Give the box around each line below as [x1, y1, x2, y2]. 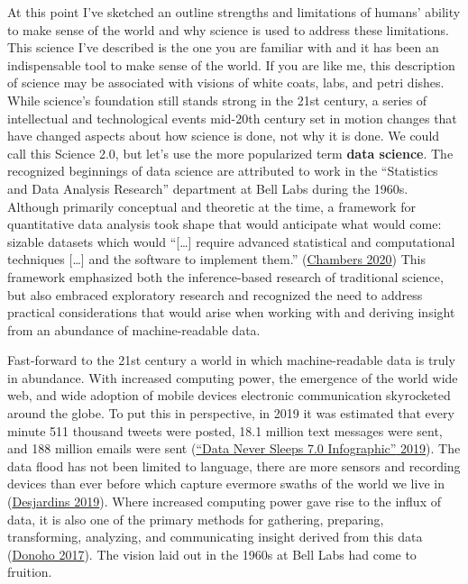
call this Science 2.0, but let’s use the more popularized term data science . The [7, 143, 454, 162]
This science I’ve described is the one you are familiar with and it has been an [7, 38, 439, 57]
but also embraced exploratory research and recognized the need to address [7, 285, 423, 304]
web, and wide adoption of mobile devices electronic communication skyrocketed [7, 386, 451, 405]
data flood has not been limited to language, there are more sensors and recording [7, 456, 461, 475]
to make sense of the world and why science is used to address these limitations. [7, 20, 449, 39]
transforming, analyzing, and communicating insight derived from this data [7, 527, 423, 546]
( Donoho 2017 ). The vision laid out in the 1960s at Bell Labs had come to [7, 544, 417, 563]
